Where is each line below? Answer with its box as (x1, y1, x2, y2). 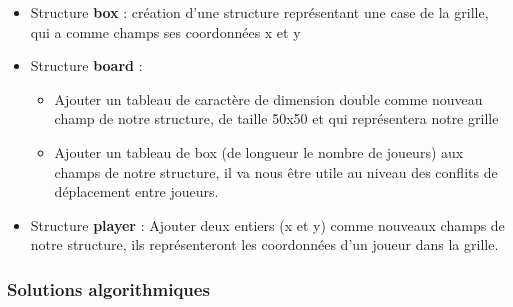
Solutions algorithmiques (7, 276, 210, 301)
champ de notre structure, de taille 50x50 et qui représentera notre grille (54, 108, 499, 129)
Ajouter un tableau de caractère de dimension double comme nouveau (54, 88, 483, 109)
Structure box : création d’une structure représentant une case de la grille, (30, 2, 489, 22)
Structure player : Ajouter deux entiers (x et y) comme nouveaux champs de (30, 214, 505, 235)
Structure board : (30, 55, 143, 76)
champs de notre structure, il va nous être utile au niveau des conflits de (54, 161, 498, 182)
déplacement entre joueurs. (54, 181, 219, 202)
